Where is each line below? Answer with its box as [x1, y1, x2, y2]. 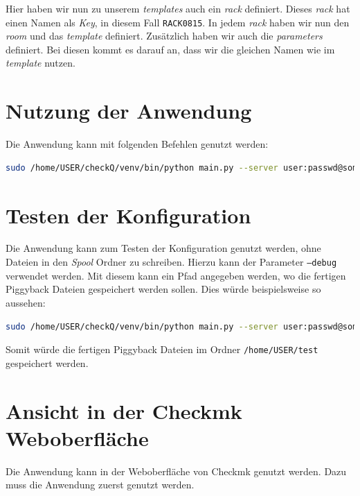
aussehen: [6, 295, 46, 309]
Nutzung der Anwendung [6, 96, 252, 125]
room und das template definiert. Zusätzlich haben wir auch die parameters [6, 28, 323, 43]
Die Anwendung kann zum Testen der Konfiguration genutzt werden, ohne [6, 241, 321, 255]
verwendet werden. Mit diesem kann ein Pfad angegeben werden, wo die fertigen [6, 268, 346, 282]
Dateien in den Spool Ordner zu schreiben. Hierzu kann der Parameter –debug [6, 255, 337, 269]
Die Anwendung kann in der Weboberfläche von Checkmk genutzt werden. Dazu [6, 463, 347, 478]
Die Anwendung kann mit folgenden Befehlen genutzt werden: [6, 137, 269, 151]
